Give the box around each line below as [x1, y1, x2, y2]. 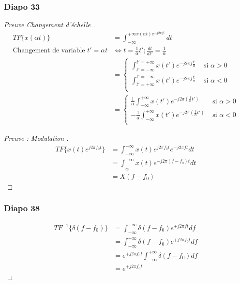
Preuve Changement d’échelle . [4, 19, 95, 30]
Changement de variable [13, 47, 85, 54]
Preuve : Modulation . [4, 133, 69, 143]
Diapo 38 [4, 202, 40, 214]
